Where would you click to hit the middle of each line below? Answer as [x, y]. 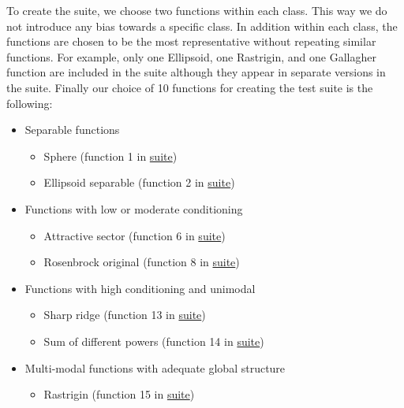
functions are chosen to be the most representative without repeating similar [191, 41]
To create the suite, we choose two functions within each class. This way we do [197, 10]
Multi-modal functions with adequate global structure [155, 367]
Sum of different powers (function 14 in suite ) [154, 341]
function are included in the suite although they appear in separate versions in [196, 72]
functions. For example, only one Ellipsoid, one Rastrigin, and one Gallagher [191, 56]
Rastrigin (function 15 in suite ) [119, 394]
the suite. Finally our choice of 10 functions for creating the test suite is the [190, 87]
